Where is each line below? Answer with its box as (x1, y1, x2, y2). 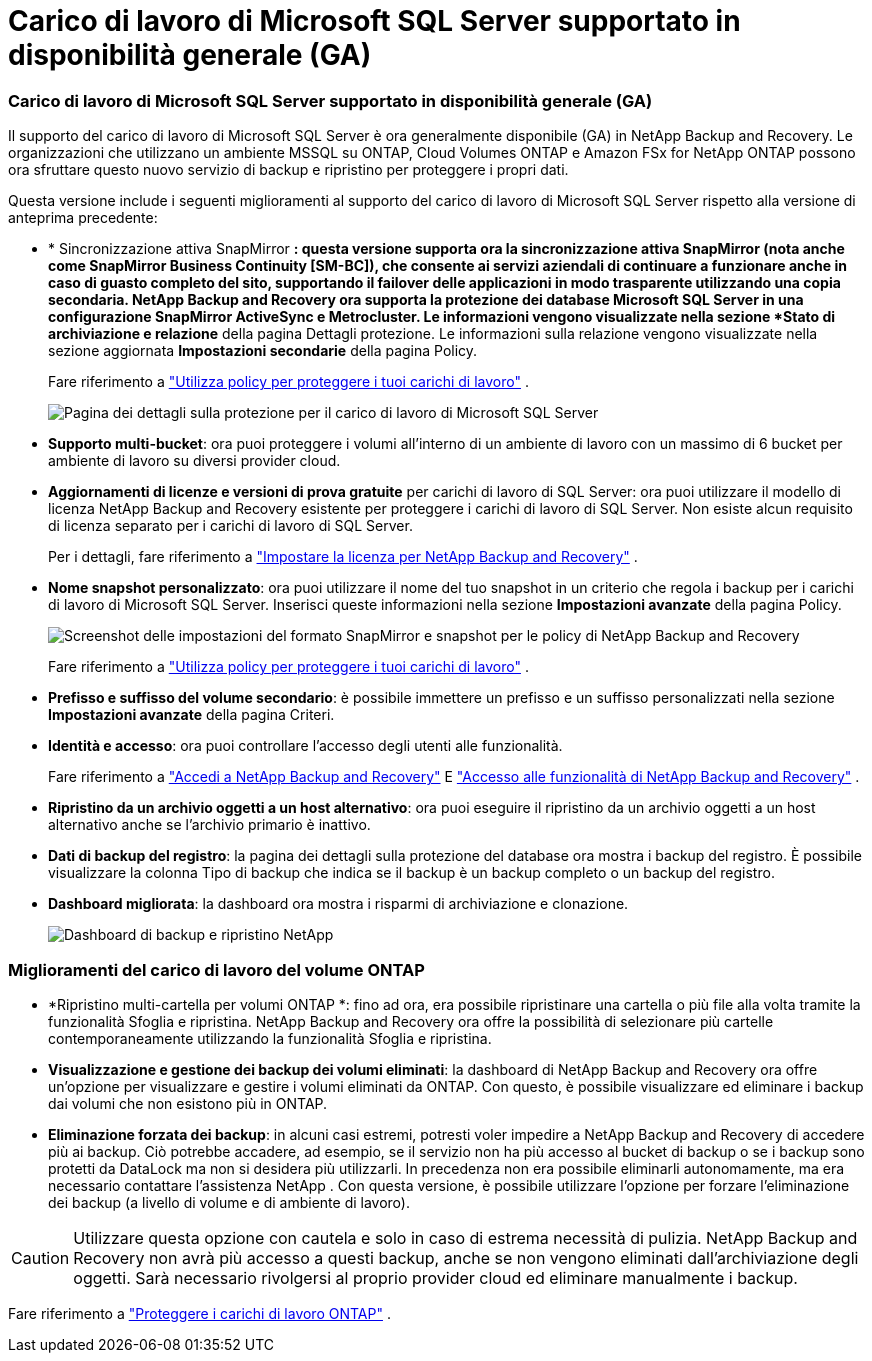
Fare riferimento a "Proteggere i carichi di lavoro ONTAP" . (8, 1304, 391, 1322)
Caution (11, 1247, 70, 1268)
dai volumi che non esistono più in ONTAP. (48, 1094, 328, 1112)
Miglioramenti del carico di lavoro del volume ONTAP (8, 959, 425, 980)
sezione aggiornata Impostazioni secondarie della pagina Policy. (48, 342, 478, 360)
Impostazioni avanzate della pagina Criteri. (48, 706, 335, 724)
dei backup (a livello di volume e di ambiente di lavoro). (48, 1193, 410, 1211)
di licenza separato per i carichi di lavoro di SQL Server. (48, 517, 413, 535)
